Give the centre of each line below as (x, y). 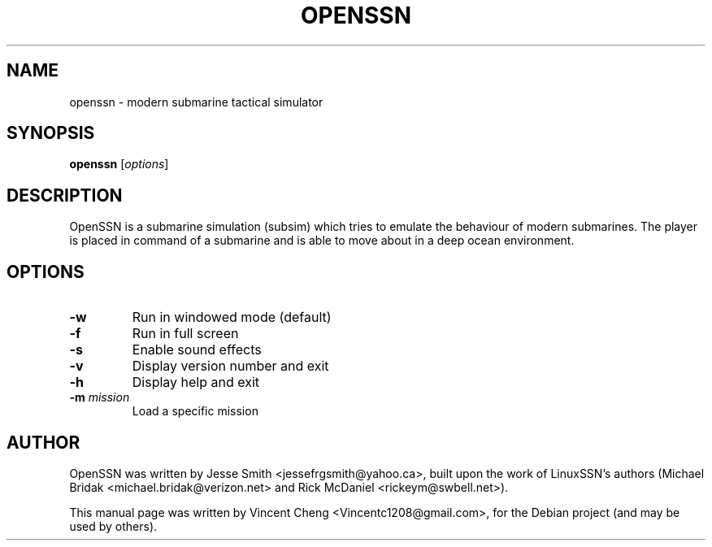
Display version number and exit (230, 366)
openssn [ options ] (119, 164)
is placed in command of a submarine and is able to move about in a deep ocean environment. (322, 241)
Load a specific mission (195, 411)
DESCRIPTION (65, 195)
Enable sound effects (197, 350)
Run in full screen (185, 334)
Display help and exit (196, 382)
